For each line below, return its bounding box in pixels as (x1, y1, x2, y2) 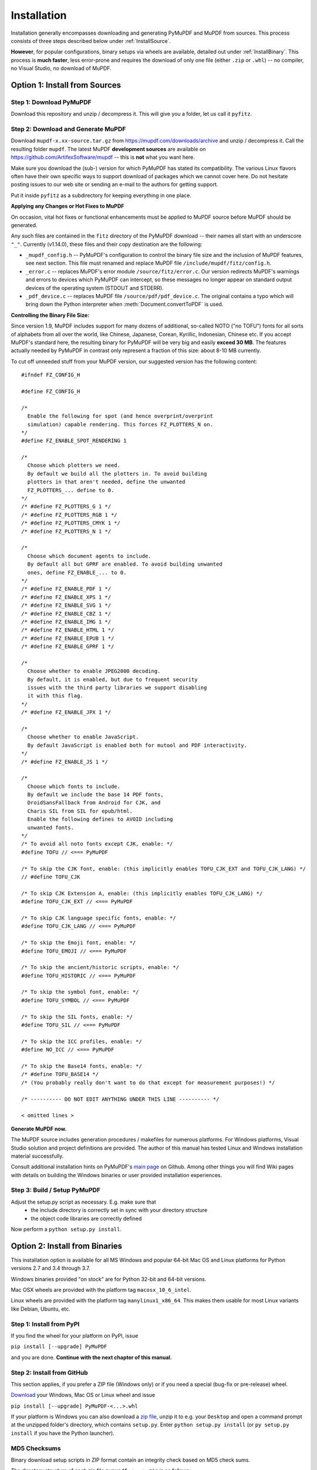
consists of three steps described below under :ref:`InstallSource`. (11, 37, 171, 44)
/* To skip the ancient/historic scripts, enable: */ (21, 964, 179, 971)
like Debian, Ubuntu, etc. (11, 1305, 70, 1312)
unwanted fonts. (27, 824, 75, 831)
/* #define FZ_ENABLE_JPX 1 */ (21, 709, 112, 716)
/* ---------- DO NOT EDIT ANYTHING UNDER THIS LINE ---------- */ (21, 1095, 220, 1102)
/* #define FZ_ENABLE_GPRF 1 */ (21, 643, 114, 650)
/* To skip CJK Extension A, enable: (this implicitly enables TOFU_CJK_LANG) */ (21, 890, 263, 897)
